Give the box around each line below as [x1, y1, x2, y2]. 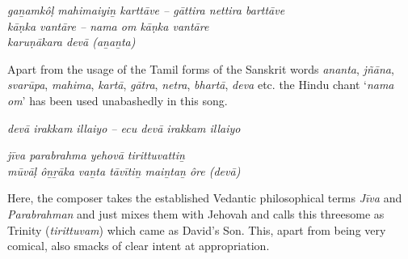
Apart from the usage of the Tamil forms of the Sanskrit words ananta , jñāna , [7, 60, 394, 77]
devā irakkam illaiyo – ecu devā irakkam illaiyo [7, 119, 241, 136]
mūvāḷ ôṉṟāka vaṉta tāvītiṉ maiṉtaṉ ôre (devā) [7, 162, 241, 179]
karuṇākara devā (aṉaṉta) [7, 33, 136, 50]
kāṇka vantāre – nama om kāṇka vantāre [7, 17, 209, 34]
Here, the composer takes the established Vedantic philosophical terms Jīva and [7, 189, 402, 206]
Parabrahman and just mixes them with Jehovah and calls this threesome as [7, 205, 385, 222]
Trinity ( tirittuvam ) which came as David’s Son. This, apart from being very [7, 221, 386, 238]
